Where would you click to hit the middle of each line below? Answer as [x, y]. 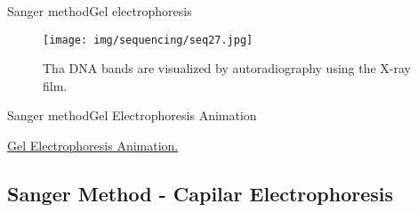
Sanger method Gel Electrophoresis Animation [132, 115]
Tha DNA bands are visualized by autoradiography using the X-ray [227, 68]
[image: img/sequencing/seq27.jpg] [148, 40]
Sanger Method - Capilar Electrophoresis [201, 194]
